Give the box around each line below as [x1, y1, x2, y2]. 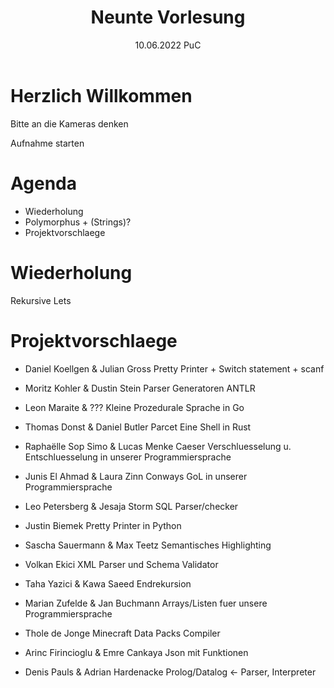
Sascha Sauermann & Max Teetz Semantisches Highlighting [24, 539, 272, 551]
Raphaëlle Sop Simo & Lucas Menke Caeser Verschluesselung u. [24, 440, 292, 452]
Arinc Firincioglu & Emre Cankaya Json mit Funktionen [24, 646, 249, 658]
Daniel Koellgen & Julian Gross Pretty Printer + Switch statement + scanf [24, 362, 325, 375]
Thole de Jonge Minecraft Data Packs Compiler [24, 627, 221, 639]
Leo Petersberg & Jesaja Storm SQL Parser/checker [24, 500, 239, 512]
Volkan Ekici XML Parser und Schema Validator [24, 558, 219, 570]
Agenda [10, 172, 77, 195]
